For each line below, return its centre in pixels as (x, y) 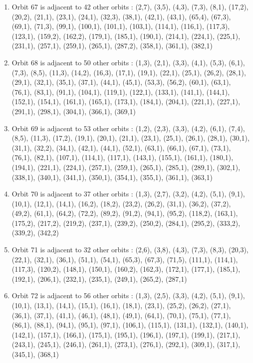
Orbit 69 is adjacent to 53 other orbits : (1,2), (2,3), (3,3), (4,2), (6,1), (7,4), (128, 128)
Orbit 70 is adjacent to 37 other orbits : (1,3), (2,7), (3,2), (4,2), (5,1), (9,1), (128, 194)
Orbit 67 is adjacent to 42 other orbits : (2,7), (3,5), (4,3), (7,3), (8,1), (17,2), (130, 6)
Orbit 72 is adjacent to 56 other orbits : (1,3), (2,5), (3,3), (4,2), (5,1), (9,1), (128, 295)
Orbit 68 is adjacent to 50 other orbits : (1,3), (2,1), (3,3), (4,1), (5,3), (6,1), (128, 62)
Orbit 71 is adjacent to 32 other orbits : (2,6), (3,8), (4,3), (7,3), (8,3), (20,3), (130, 250)
